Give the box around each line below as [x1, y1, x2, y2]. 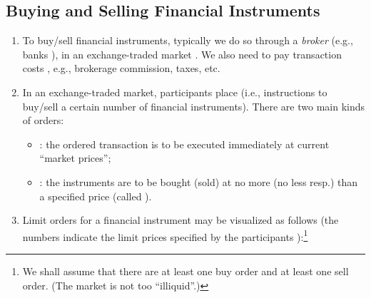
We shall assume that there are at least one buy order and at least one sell [22, 263, 349, 278]
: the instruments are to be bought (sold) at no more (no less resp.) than [39, 174, 358, 189]
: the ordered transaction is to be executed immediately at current [39, 136, 330, 151]
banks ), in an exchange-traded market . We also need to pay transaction [22, 46, 342, 61]
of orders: [22, 113, 64, 128]
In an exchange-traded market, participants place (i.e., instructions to [22, 84, 327, 99]
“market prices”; [39, 150, 111, 165]
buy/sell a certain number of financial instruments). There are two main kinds [22, 98, 365, 113]
